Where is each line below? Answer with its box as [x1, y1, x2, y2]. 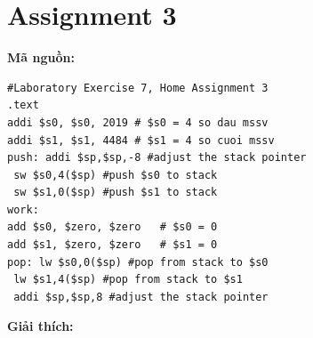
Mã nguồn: [7, 48, 75, 67]
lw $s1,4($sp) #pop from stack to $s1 [13, 273, 243, 286]
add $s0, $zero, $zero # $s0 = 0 [7, 221, 218, 234]
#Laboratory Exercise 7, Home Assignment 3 [7, 81, 269, 94]
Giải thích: [7, 317, 74, 335]
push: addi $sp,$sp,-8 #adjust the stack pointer [7, 151, 307, 165]
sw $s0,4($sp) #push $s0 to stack [13, 168, 218, 181]
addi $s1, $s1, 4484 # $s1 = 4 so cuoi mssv [7, 133, 275, 147]
